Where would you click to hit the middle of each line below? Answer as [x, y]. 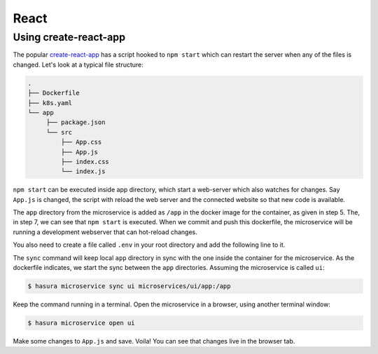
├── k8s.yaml [50, 103]
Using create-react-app [69, 37]
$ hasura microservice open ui [82, 323]
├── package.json [76, 122]
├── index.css [85, 162]
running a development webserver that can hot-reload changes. [105, 232]
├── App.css [81, 142]
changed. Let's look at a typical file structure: [78, 64]
